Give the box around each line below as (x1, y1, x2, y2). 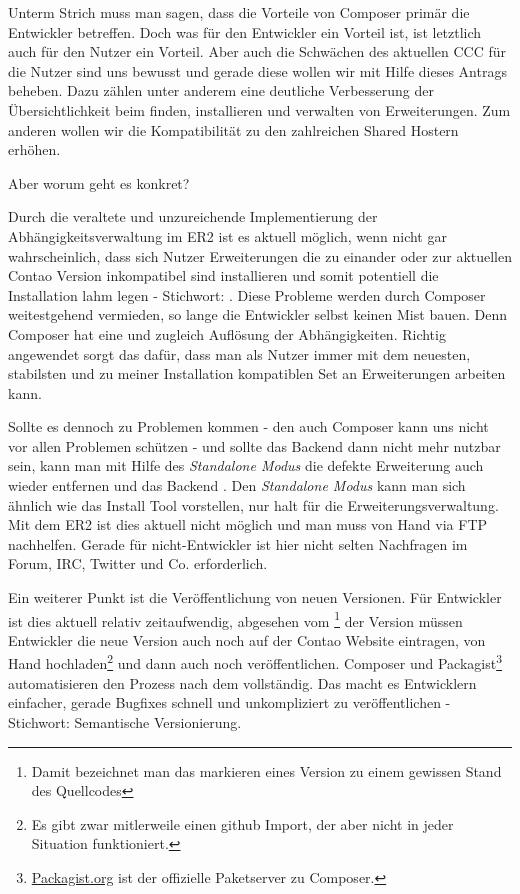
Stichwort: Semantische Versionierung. (8, 711, 242, 732)
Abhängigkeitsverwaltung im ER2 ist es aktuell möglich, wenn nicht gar (8, 225, 447, 246)
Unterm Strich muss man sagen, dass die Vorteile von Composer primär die (8, 2, 470, 22)
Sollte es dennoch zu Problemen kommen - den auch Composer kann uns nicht (8, 416, 489, 437)
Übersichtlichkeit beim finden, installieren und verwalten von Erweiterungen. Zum (8, 99, 511, 120)
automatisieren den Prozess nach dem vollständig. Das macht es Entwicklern (8, 672, 477, 693)
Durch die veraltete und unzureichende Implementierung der (8, 206, 378, 227)
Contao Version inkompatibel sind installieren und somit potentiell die (8, 265, 439, 286)
